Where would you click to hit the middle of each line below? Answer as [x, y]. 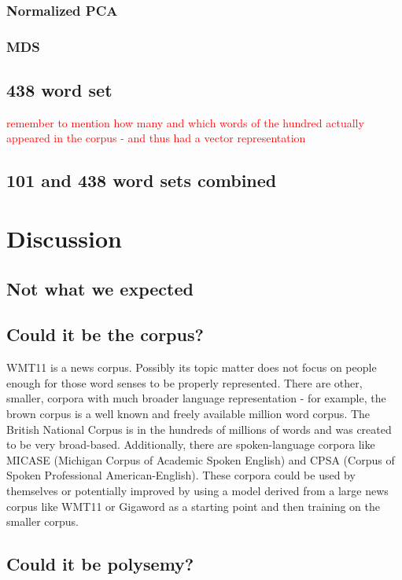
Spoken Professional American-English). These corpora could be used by [181, 475]
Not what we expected [100, 288]
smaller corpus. [43, 521]
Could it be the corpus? [105, 334]
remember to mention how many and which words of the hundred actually [185, 122]
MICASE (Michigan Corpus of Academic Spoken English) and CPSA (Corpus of [201, 459]
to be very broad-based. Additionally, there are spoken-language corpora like [191, 444]
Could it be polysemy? [100, 564]
